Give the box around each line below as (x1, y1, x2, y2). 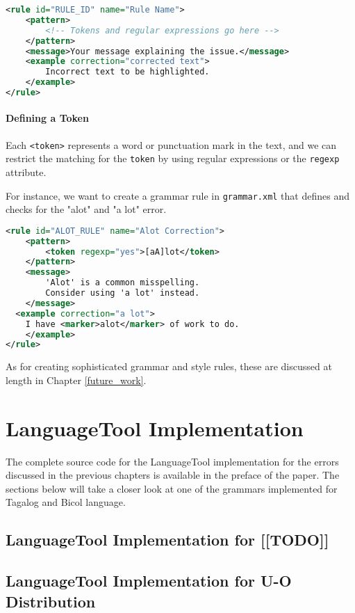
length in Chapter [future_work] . (6, 372, 147, 387)
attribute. (6, 164, 47, 179)
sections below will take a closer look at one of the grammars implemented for (6, 481, 338, 495)
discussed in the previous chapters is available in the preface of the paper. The (6, 468, 340, 482)
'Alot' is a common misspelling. (45, 278, 200, 288)
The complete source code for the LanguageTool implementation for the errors (6, 454, 339, 468)
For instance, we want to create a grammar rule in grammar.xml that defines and (6, 188, 349, 202)
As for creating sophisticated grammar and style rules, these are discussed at (6, 359, 332, 374)
